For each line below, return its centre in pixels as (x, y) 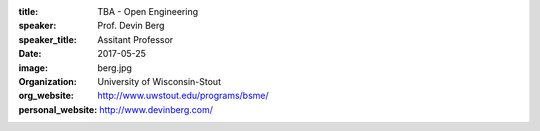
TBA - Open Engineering (148, 11)
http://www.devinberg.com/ (156, 109)
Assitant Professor (135, 39)
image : (33, 67)
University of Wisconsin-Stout (159, 81)
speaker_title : (47, 39)
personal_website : (58, 109)
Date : (30, 54)
